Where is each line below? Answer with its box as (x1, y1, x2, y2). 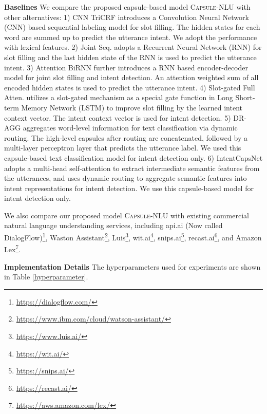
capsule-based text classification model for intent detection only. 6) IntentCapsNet (4, 152, 263, 163)
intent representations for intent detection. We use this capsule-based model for (4, 182, 254, 193)
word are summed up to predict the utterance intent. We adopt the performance (4, 31, 257, 42)
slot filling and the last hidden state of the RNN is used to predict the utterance (4, 51, 257, 62)
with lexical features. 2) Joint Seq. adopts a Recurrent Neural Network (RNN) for (4, 42, 262, 52)
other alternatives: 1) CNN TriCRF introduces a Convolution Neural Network (4, 11, 249, 22)
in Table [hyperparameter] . (4, 271, 88, 282)
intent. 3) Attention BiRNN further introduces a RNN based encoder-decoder (4, 62, 248, 72)
